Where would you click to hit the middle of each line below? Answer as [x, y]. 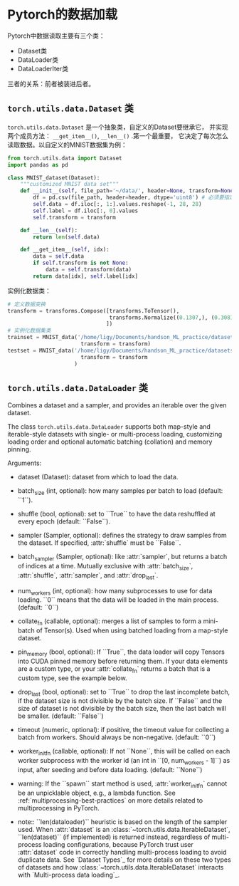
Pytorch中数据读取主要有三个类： [56, 36]
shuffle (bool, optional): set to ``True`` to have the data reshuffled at [116, 514]
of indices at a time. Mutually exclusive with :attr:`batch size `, [105, 567]
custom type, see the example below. [72, 678]
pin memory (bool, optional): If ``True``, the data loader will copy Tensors [121, 652]
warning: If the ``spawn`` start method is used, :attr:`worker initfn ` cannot [122, 784]
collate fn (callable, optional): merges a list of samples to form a [110, 622]
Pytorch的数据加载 [63, 15]
